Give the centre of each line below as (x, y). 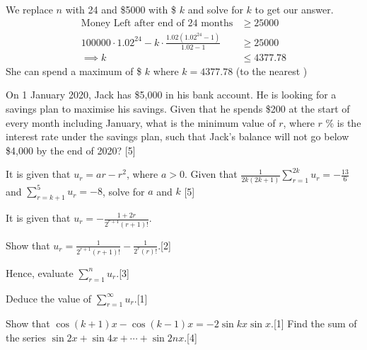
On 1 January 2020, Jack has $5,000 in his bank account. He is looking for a (171, 95)
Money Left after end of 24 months (157, 23)
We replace (29, 9)
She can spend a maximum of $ (74, 70)
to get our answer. (294, 9)
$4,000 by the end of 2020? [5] (71, 150)
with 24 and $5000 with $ (121, 9)
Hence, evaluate (40, 272)
